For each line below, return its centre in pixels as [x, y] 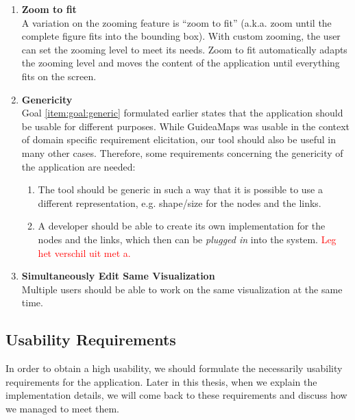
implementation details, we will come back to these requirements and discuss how [176, 395]
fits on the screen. [59, 76]
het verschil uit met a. [84, 252]
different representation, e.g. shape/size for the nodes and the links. [180, 202]
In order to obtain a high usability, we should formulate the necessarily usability [174, 368]
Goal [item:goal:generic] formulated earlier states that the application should [182, 113]
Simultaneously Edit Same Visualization [118, 276]
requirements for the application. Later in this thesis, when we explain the [161, 381]
